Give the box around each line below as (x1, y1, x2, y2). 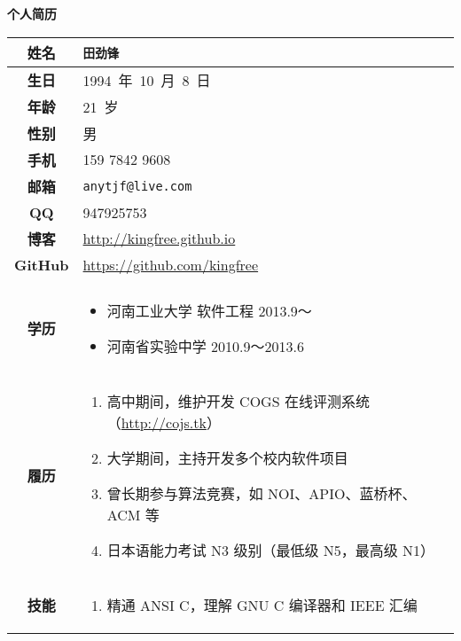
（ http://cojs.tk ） (106, 411, 221, 433)
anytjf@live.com (82, 178, 192, 193)
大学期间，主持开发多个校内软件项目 (106, 447, 348, 468)
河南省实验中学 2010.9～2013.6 (106, 335, 304, 356)
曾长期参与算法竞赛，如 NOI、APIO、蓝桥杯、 (106, 482, 417, 504)
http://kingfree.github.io (82, 228, 236, 249)
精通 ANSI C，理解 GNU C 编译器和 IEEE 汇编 (106, 594, 418, 615)
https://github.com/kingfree (82, 254, 259, 275)
